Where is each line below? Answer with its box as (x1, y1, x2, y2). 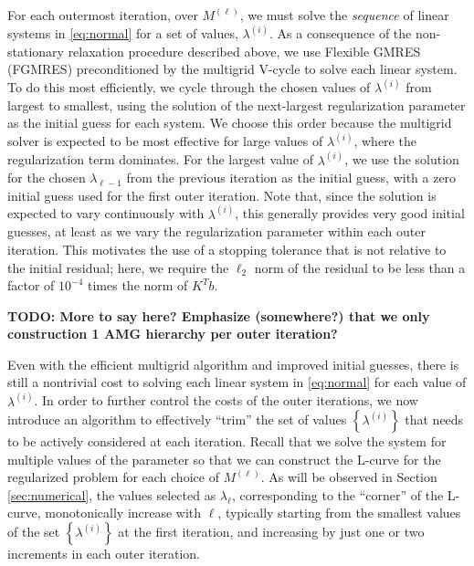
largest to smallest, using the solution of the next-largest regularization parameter (7, 95, 466, 114)
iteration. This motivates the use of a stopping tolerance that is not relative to (7, 239, 447, 258)
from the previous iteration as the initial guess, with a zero (126, 168, 457, 187)
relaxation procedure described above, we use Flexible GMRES (68, 41, 421, 60)
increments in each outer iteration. (7, 544, 200, 563)
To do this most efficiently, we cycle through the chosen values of (7, 78, 371, 97)
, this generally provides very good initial (235, 204, 465, 223)
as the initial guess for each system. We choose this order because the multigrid (7, 113, 452, 132)
